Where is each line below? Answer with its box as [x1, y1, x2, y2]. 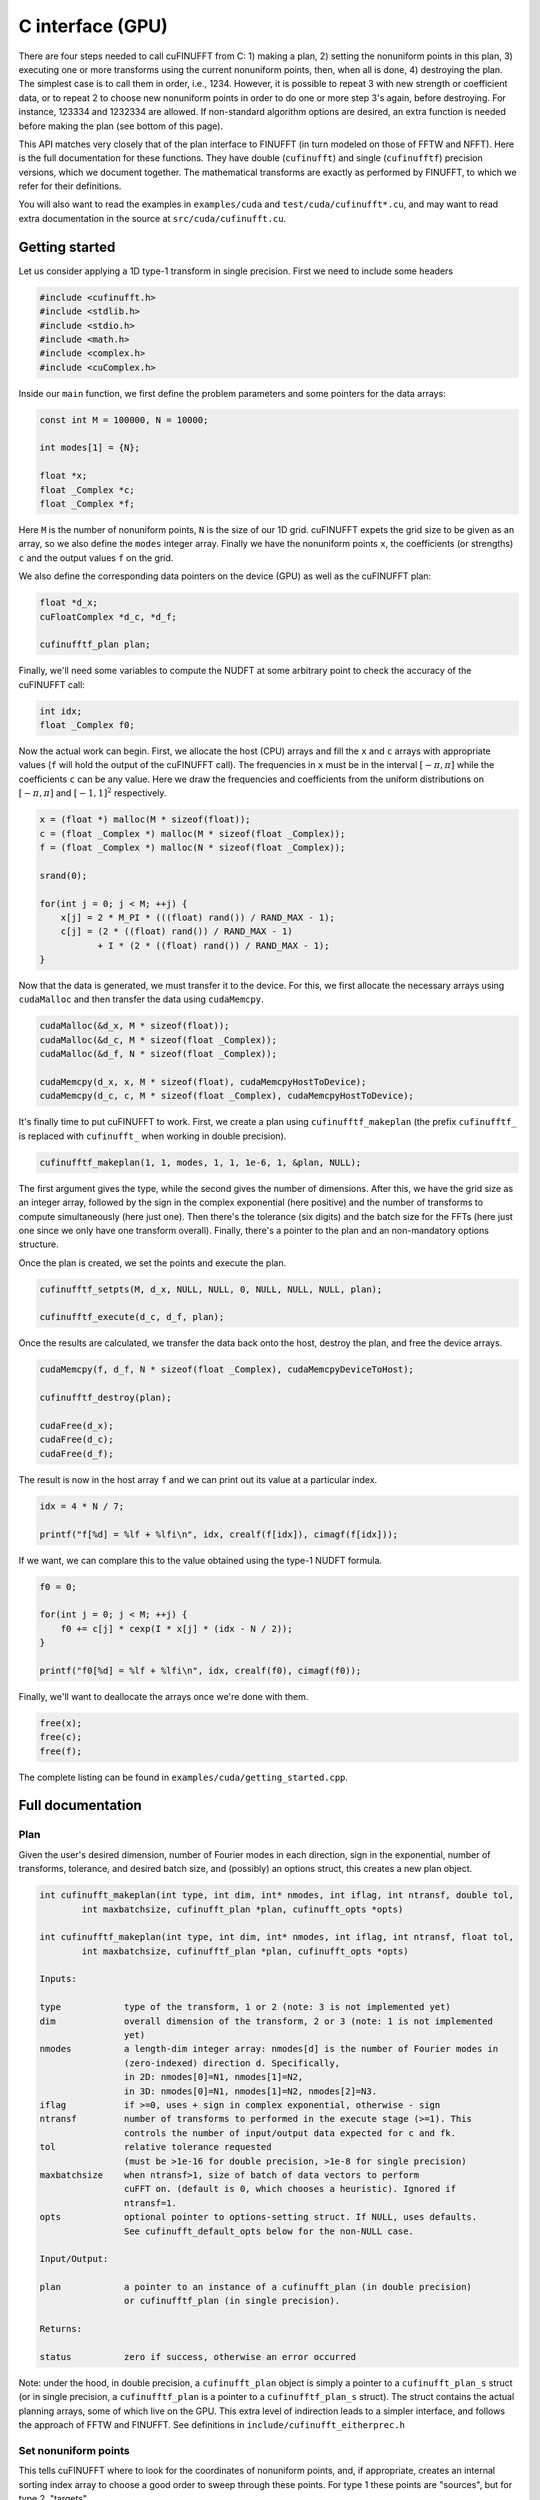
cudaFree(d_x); [39, 1420, 114, 1432]
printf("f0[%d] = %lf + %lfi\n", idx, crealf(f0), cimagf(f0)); [39, 1665, 362, 1676]
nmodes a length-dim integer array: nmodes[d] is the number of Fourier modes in [39, 2043, 499, 2055]
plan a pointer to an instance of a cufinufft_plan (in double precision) [39, 2281, 472, 2293]
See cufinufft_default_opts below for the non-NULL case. [123, 2225, 415, 2237]
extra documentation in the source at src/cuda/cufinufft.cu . [18, 212, 287, 224]
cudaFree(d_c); [39, 1434, 114, 1445]
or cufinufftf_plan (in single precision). [123, 2295, 341, 2307]
